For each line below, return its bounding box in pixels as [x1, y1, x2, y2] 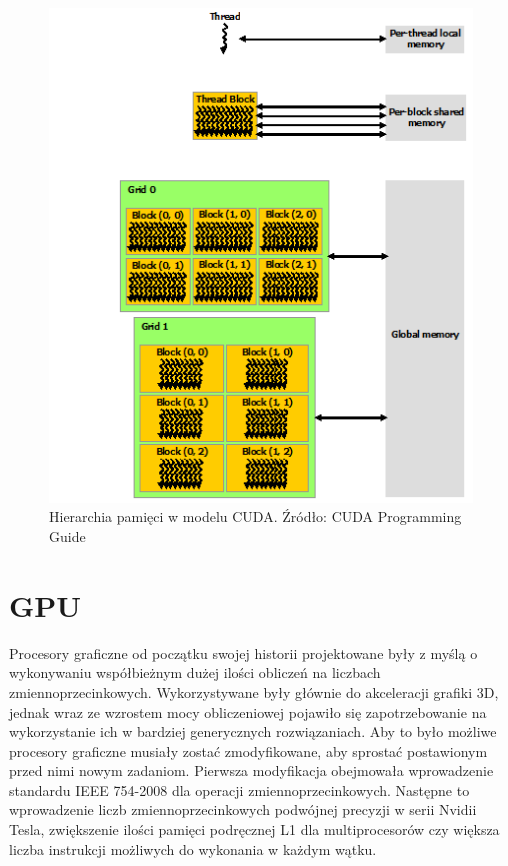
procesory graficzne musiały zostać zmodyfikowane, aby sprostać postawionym [9, 740, 488, 761]
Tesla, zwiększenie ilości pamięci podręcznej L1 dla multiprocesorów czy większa [9, 819, 500, 840]
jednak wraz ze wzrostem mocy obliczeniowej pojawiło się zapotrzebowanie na [9, 701, 487, 722]
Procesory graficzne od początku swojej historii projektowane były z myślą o [9, 642, 478, 663]
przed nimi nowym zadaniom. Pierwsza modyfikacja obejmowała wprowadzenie [9, 760, 494, 781]
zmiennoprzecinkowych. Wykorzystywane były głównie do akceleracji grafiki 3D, [9, 681, 499, 702]
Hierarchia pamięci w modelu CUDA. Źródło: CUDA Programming [49, 506, 462, 527]
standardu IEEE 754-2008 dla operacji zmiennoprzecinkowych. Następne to [9, 779, 470, 800]
